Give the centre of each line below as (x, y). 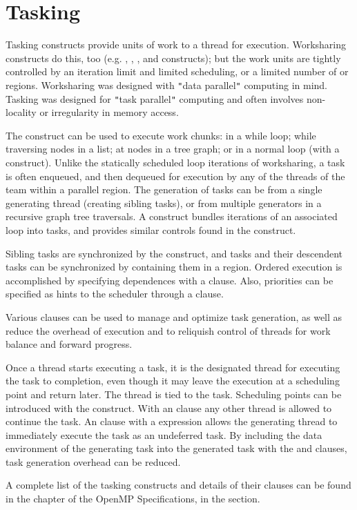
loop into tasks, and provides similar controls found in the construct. (151, 229)
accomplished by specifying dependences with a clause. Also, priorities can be (170, 280)
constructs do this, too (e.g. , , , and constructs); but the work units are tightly (173, 58)
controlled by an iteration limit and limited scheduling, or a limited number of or (177, 71)
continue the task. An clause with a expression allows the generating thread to (172, 421)
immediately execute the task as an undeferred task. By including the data (164, 434)
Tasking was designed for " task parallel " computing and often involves (155, 98)
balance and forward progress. (69, 344)
